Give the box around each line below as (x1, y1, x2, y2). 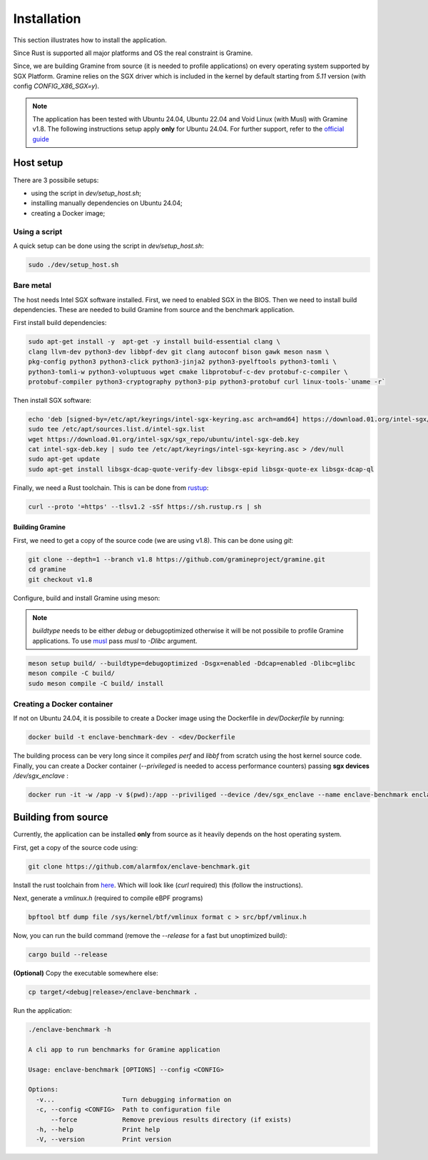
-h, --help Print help (36, 1126, 160, 1134)
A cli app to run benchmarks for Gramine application (28, 1045, 220, 1054)
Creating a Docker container (13, 699, 113, 709)
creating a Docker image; (31, 209, 106, 217)
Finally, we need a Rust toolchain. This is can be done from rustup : (13, 483, 209, 492)
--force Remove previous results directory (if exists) (51, 1115, 292, 1124)
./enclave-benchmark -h (28, 1026, 112, 1034)
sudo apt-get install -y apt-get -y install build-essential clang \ (28, 338, 281, 346)
